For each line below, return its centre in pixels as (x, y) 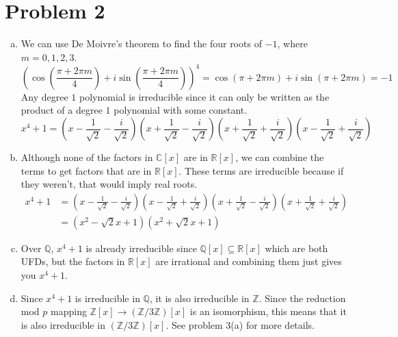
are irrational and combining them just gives (249, 261)
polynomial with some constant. (181, 110)
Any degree (44, 96)
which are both (296, 248)
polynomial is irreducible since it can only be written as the (204, 96)
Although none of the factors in (87, 157)
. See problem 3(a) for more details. (240, 324)
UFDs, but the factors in (73, 261)
